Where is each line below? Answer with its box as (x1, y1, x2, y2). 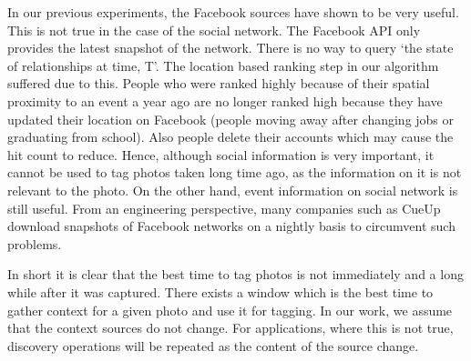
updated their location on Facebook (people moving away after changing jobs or (7, 109, 455, 128)
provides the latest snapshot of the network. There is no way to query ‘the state (7, 38, 454, 57)
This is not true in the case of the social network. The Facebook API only (7, 20, 421, 39)
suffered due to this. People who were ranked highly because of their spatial (7, 74, 430, 93)
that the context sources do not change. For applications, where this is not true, (7, 318, 454, 337)
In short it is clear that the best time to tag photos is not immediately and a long (7, 265, 464, 284)
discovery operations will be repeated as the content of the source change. (7, 336, 419, 355)
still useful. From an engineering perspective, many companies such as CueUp (7, 198, 441, 217)
